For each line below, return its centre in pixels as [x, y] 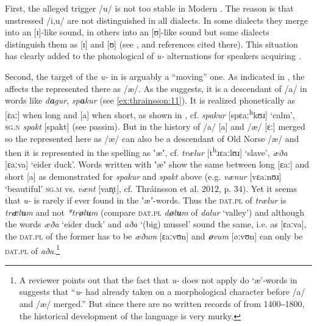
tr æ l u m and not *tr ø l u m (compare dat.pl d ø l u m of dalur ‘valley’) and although [155, 212]
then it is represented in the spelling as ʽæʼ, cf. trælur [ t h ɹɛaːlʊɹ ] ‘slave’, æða [146, 151]
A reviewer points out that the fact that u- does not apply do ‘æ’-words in [158, 279]
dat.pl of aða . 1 [33, 249]
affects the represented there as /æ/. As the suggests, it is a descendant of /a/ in [156, 88]
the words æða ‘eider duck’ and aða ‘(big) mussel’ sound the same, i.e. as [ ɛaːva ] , [156, 224]
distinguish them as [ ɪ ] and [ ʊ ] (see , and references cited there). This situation [151, 44]
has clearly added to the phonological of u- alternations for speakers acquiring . [153, 56]
